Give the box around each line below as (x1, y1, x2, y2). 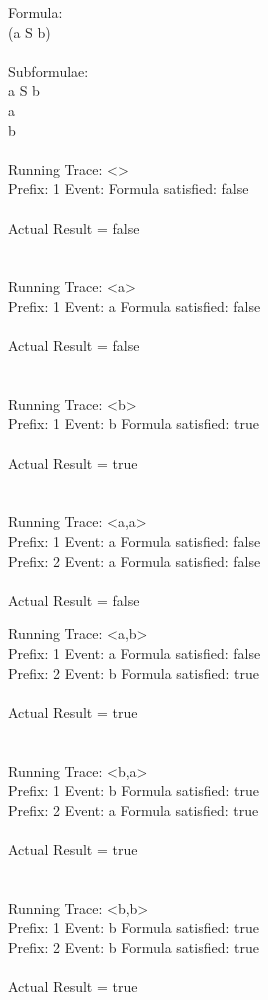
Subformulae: (8, 60, 89, 81)
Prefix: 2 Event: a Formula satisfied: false (8, 550, 261, 571)
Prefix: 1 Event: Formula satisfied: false (8, 178, 249, 199)
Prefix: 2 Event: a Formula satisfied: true (8, 799, 259, 820)
